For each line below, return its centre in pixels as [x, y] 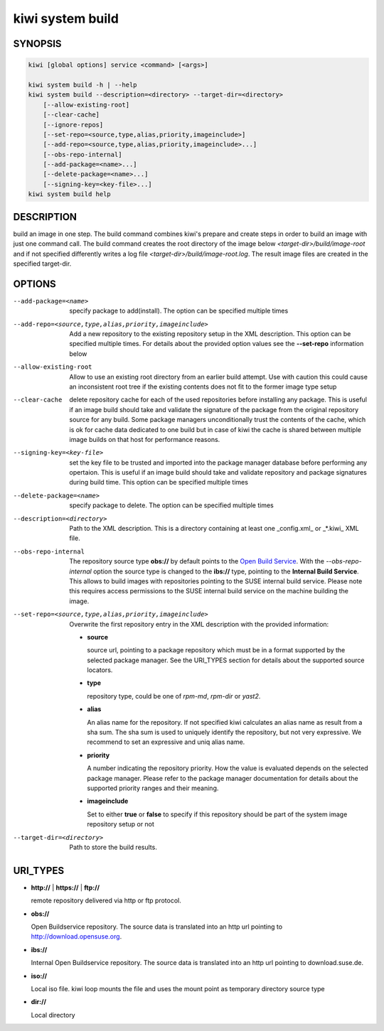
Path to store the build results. [113, 847]
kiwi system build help [70, 194]
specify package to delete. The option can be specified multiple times [171, 505]
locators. [100, 670]
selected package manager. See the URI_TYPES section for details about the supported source [226, 660]
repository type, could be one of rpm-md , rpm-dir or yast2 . [174, 696]
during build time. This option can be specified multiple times [159, 482]
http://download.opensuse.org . [76, 936]
